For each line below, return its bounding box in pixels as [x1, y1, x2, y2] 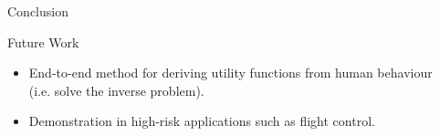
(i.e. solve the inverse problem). [28, 80, 204, 99]
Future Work [7, 32, 79, 51]
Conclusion [7, 2, 68, 20]
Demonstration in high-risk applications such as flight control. [28, 111, 375, 131]
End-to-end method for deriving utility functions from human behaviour [28, 63, 433, 82]
